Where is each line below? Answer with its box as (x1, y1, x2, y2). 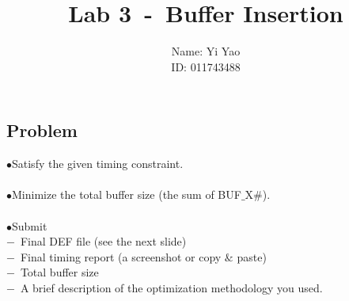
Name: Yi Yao (171, 43, 241, 59)
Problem (6, 118, 78, 143)
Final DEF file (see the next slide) (20, 233, 187, 250)
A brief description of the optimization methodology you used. (20, 279, 323, 295)
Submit (12, 217, 47, 234)
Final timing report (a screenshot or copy (20, 248, 222, 265)
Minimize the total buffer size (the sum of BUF (12, 186, 241, 203)
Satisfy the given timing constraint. (12, 155, 184, 172)
